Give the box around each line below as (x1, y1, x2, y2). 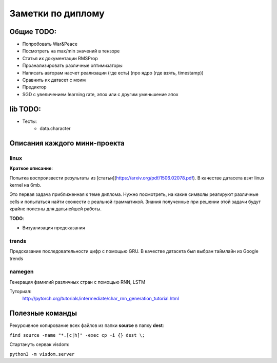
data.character (39, 125, 71, 132)
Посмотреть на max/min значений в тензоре (22, 48, 120, 54)
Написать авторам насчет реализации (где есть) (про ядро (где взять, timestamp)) (22, 69, 204, 76)
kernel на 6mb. (9, 182, 42, 188)
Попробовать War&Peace (22, 41, 78, 47)
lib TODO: (9, 104, 41, 113)
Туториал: (9, 288, 32, 295)
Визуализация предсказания (22, 224, 86, 231)
